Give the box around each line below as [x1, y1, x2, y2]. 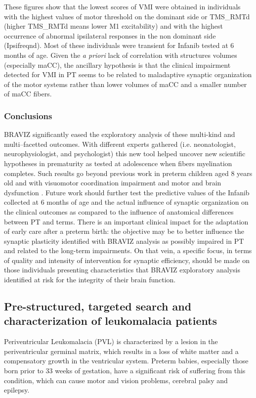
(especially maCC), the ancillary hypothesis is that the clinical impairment [4, 59, 231, 70]
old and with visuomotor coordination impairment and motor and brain [4, 177, 221, 188]
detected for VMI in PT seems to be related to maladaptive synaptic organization [4, 69, 252, 80]
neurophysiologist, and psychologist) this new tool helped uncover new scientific [4, 148, 246, 159]
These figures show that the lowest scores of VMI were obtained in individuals [4, 1, 241, 11]
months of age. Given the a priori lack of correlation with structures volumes [4, 49, 237, 60]
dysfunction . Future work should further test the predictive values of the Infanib [4, 187, 250, 197]
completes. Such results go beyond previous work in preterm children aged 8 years [4, 168, 253, 178]
